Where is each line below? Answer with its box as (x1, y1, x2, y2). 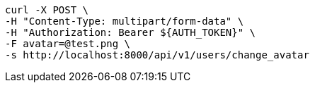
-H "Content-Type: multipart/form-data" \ (5, 15, 244, 27)
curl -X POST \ (5, 4, 89, 15)
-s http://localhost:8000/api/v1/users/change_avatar (5, 49, 309, 61)
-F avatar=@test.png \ (5, 38, 131, 49)
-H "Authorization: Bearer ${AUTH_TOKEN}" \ (5, 27, 256, 38)
